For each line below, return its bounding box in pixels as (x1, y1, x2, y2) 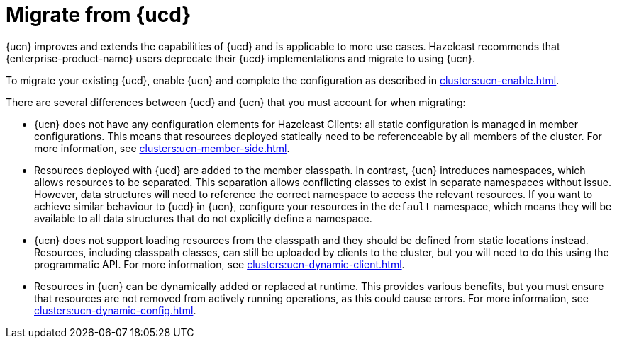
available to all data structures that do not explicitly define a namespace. (34, 212, 372, 224)
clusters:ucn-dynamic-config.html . (34, 304, 196, 316)
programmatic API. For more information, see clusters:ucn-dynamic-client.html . (34, 258, 405, 270)
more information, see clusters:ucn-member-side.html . (34, 142, 290, 154)
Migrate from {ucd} (6, 3, 191, 27)
